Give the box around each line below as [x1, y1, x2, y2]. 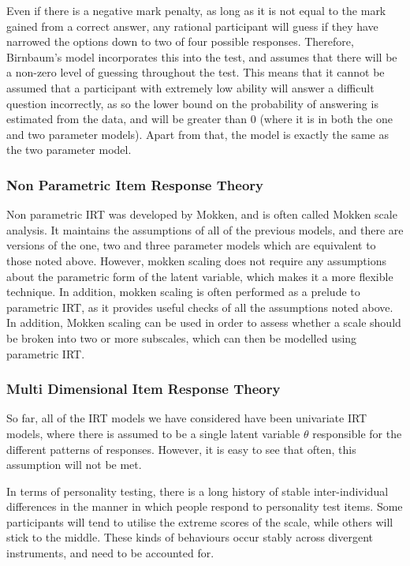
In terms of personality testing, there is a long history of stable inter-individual [6, 482, 389, 499]
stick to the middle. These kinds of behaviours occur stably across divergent [6, 529, 374, 545]
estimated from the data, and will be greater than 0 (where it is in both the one [6, 111, 393, 127]
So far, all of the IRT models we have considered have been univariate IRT [6, 410, 367, 426]
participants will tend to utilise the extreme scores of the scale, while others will [6, 513, 393, 530]
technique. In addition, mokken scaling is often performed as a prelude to [6, 283, 360, 300]
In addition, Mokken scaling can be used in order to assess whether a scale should [6, 314, 401, 331]
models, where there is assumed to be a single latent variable [6, 425, 300, 441]
